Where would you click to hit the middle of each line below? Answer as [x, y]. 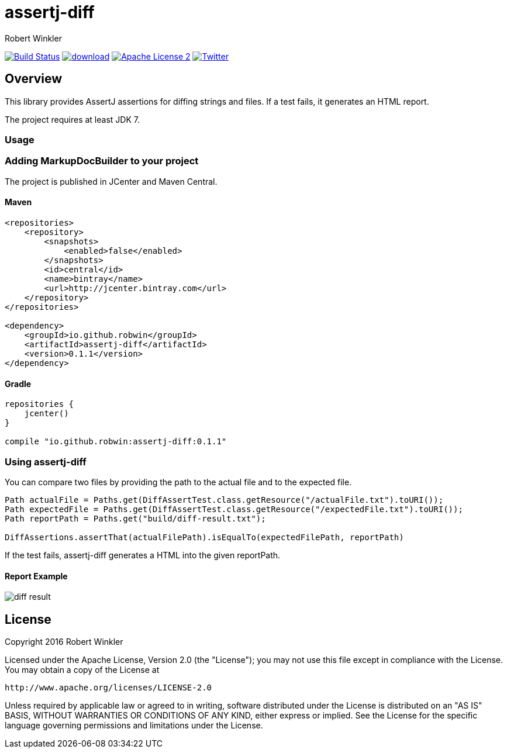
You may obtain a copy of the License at [82, 669]
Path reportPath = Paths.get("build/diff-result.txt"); [135, 518]
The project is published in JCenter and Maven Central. [111, 181]
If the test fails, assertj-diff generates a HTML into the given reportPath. [143, 555]
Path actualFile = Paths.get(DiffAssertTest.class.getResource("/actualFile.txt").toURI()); [224, 500]
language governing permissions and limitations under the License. [134, 725]
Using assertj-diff [46, 462]
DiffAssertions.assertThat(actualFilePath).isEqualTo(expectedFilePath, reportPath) [204, 537]
